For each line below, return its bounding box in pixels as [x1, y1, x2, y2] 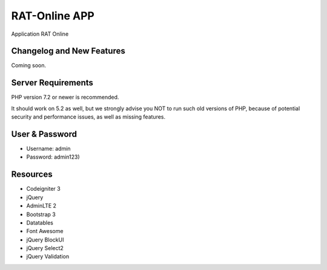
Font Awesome [26, 228, 64, 235]
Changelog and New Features [11, 46, 125, 56]
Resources [11, 170, 53, 180]
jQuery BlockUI [26, 236, 64, 243]
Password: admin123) [26, 153, 80, 160]
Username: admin [26, 145, 71, 153]
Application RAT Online [11, 30, 69, 38]
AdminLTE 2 [26, 202, 57, 209]
